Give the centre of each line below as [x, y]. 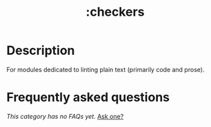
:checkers [115, 12]
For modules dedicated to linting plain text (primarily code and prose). [105, 69]
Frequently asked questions [88, 97]
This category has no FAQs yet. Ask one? [65, 116]
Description [41, 50]
